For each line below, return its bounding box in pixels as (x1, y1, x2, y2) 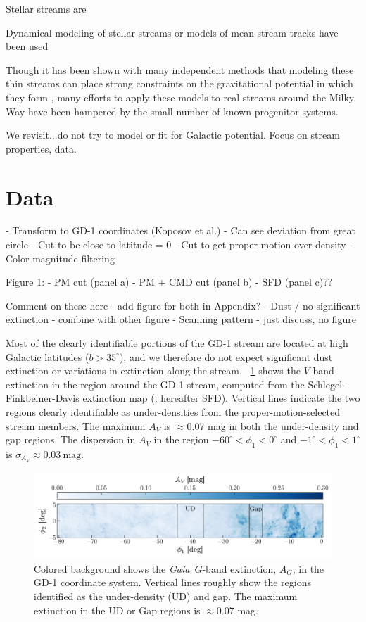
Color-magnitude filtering (6, 250, 115, 265)
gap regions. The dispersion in (6, 432, 136, 447)
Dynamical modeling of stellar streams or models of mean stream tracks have (6, 25, 339, 39)
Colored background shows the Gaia (34, 561, 190, 576)
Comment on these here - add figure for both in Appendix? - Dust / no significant (6, 298, 360, 312)
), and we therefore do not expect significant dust (119, 349, 333, 364)
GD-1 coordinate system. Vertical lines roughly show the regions (34, 575, 311, 590)
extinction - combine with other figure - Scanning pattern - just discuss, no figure (6, 312, 356, 326)
